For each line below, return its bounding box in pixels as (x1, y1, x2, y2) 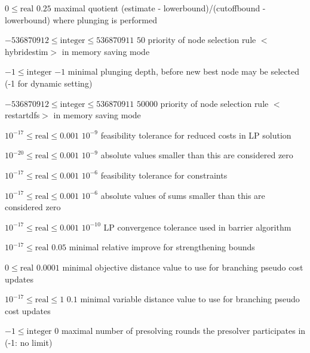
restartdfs (5, 109, 40, 121)
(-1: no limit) (5, 336, 53, 348)
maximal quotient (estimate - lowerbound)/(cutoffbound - (54, 2, 266, 14)
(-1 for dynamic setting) (5, 76, 93, 89)
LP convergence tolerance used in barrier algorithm (103, 220, 291, 233)
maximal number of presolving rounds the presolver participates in (61, 324, 306, 337)
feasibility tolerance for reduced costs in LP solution (100, 128, 291, 141)
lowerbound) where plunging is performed (5, 13, 157, 26)
